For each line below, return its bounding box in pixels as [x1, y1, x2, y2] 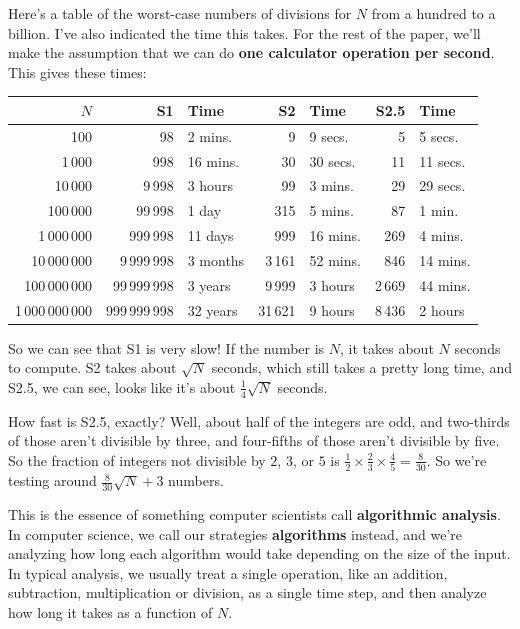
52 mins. [309, 249, 361, 270]
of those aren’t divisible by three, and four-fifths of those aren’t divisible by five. [8, 430, 500, 451]
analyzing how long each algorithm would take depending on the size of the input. [8, 543, 511, 564]
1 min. [419, 200, 459, 221]
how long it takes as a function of [8, 602, 213, 623]
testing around [8, 470, 97, 491]
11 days [187, 225, 234, 246]
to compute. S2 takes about [8, 357, 177, 378]
